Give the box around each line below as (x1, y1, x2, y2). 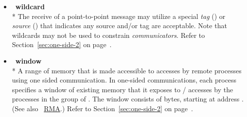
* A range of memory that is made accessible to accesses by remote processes (12, 65, 242, 75)
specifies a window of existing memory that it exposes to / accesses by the (12, 84, 233, 94)
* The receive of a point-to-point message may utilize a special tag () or (12, 11, 226, 21)
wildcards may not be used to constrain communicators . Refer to (12, 30, 205, 40)
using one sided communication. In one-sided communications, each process (12, 75, 237, 85)
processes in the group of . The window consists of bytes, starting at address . (12, 94, 244, 104)
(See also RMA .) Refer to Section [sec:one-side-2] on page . (12, 103, 193, 113)
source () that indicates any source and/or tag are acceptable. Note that (12, 20, 227, 31)
